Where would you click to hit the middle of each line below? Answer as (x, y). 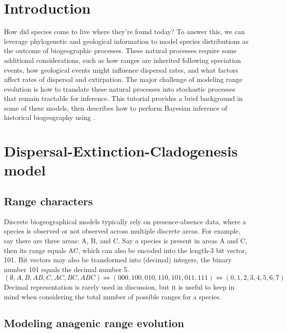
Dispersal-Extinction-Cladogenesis (121, 151)
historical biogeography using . (50, 117)
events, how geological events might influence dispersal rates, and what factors (121, 69)
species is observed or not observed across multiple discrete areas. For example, (122, 231)
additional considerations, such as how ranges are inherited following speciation (123, 60)
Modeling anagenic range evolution (94, 323)
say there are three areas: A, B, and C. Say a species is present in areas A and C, (126, 241)
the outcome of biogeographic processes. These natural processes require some (120, 50)
